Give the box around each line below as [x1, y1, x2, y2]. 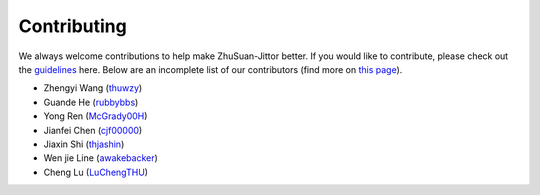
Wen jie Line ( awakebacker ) [43, 152, 159, 164]
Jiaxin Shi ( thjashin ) [43, 138, 125, 150]
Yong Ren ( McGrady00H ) [43, 110, 148, 122]
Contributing [18, 15, 127, 37]
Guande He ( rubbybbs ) [43, 96, 139, 108]
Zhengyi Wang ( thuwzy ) [43, 82, 143, 94]
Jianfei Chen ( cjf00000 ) [43, 124, 143, 136]
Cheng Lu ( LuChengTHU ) [43, 166, 149, 178]
